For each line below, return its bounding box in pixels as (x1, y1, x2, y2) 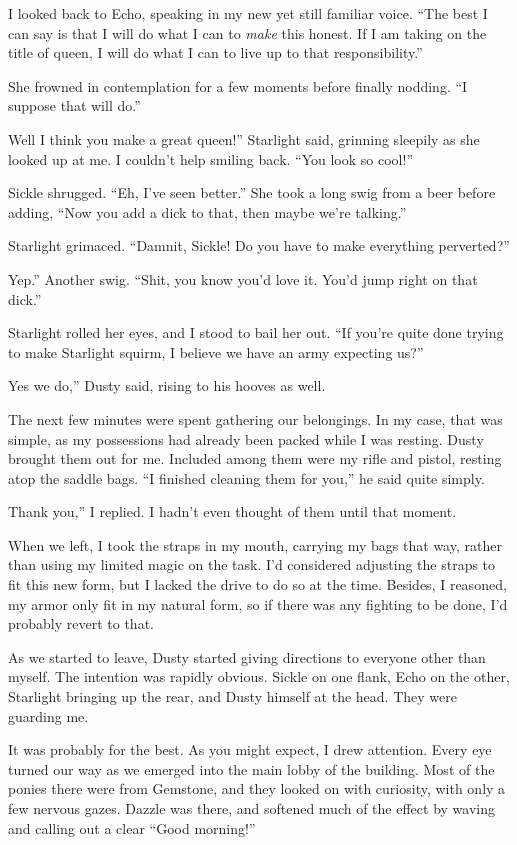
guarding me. (8, 705, 89, 726)
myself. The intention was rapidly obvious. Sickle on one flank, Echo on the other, (8, 666, 510, 687)
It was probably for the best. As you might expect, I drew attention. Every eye (8, 739, 492, 760)
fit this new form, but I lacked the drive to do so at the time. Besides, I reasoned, (8, 574, 507, 595)
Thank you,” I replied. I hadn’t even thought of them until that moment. (8, 501, 457, 522)
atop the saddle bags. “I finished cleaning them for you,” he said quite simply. (8, 467, 485, 488)
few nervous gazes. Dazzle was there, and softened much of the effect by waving (8, 798, 495, 818)
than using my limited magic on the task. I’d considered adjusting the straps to (8, 554, 496, 575)
